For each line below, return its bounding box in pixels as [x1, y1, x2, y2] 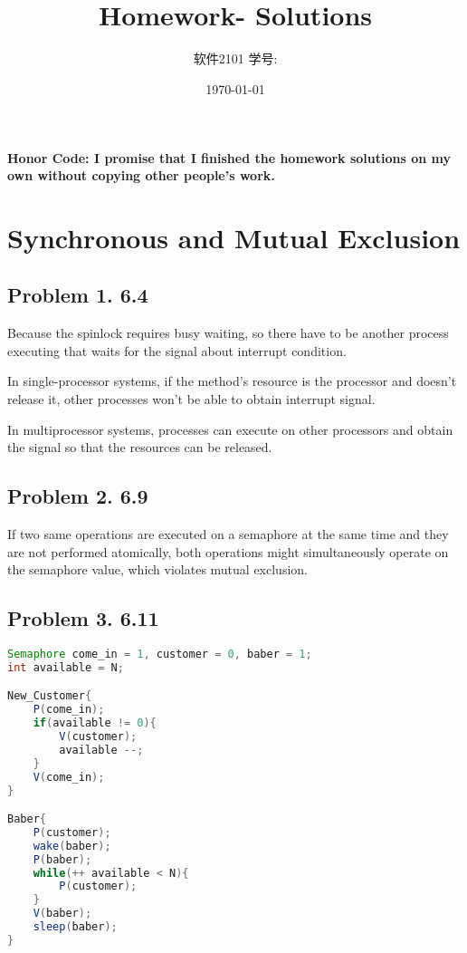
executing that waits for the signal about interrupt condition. [7, 341, 347, 360]
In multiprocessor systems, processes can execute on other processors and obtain [7, 419, 453, 438]
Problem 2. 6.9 [7, 482, 148, 510]
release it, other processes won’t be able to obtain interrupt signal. [7, 390, 376, 409]
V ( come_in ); [33, 770, 105, 784]
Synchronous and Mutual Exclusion [7, 218, 461, 255]
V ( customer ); [59, 730, 138, 744]
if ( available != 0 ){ [33, 717, 157, 730]
